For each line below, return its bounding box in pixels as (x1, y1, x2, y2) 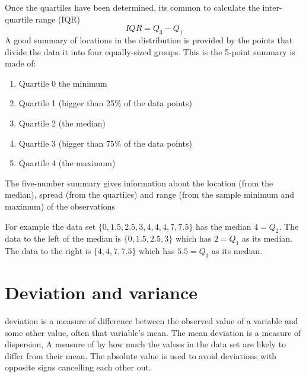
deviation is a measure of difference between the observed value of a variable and (5, 315, 298, 327)
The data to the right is (5, 245, 91, 257)
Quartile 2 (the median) (18, 116, 106, 129)
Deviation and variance (5, 280, 198, 305)
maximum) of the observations (5, 199, 116, 212)
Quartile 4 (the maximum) (18, 157, 116, 169)
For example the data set (5, 220, 96, 232)
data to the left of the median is (5, 232, 122, 245)
